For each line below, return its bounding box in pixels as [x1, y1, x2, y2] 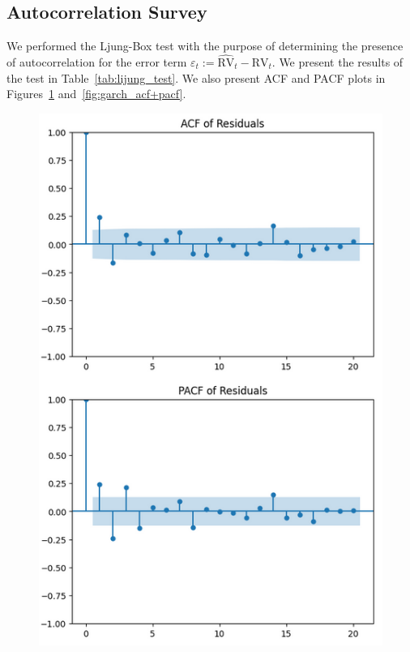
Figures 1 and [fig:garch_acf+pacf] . [6, 85, 186, 102]
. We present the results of [271, 54, 404, 71]
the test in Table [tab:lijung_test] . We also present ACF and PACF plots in [6, 69, 386, 86]
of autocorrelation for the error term [6, 54, 187, 71]
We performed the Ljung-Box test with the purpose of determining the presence [6, 37, 404, 54]
